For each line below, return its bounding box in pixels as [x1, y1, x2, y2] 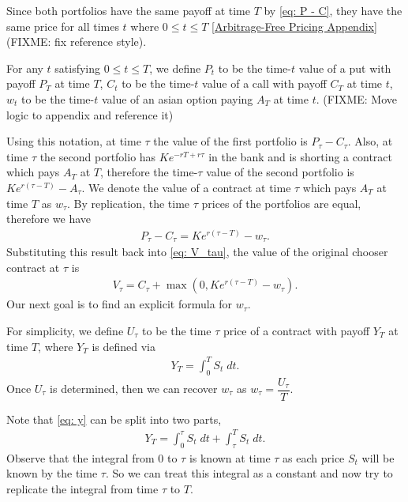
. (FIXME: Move [316, 90, 398, 107]
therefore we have [6, 210, 92, 227]
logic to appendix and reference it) [6, 106, 174, 123]
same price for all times [6, 17, 119, 34]
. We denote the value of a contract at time [81, 179, 291, 195]
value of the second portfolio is [206, 164, 354, 180]
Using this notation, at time [6, 133, 141, 149]
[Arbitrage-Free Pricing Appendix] [211, 17, 377, 34]
